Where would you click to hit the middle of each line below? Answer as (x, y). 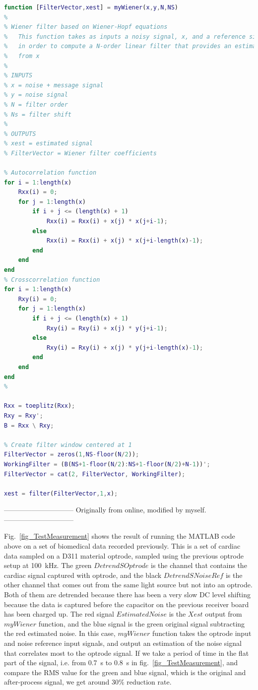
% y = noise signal (36, 95)
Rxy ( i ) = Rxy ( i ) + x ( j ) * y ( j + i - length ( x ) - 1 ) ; (125, 347)
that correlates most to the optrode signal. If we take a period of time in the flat (127, 653)
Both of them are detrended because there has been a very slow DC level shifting (128, 595)
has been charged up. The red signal (59, 614)
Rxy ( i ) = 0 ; (38, 299)
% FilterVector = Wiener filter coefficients (80, 153)
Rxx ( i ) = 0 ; (38, 192)
